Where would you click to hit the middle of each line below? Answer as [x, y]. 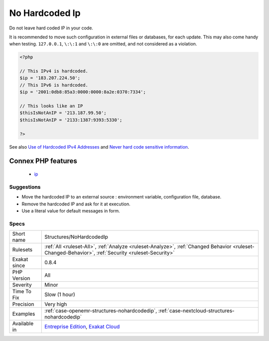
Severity [22, 285]
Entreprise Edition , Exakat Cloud [82, 327]
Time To [22, 292]
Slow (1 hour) [60, 295]
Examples [24, 314]
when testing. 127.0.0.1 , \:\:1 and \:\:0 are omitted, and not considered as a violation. [103, 44]
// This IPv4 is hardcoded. [54, 71]
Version [21, 278]
